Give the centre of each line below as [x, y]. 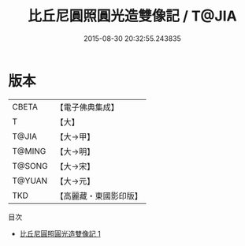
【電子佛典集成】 [87, 107]
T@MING [29, 151]
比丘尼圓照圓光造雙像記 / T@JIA [132, 16]
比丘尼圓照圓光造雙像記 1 [60, 233]
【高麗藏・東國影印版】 [99, 196]
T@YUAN [30, 181]
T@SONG [30, 166]
